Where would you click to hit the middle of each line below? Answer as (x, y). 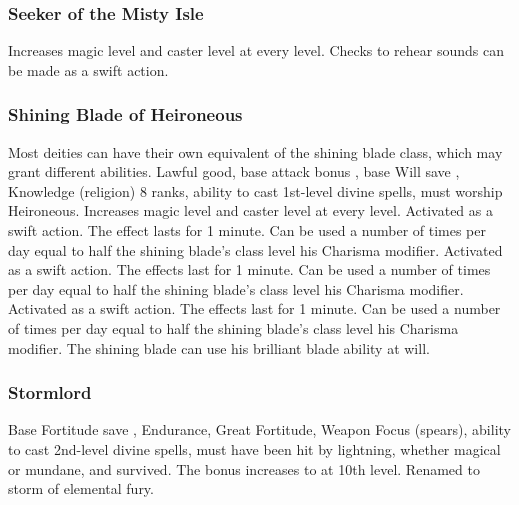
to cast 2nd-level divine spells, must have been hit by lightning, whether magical (254, 448)
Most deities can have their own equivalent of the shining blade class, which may (255, 151)
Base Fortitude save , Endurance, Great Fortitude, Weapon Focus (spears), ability (259, 429)
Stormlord (50, 392)
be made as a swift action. (88, 69)
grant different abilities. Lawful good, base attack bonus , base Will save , (234, 171)
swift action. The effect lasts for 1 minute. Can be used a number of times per (247, 230)
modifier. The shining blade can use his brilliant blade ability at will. (219, 347)
